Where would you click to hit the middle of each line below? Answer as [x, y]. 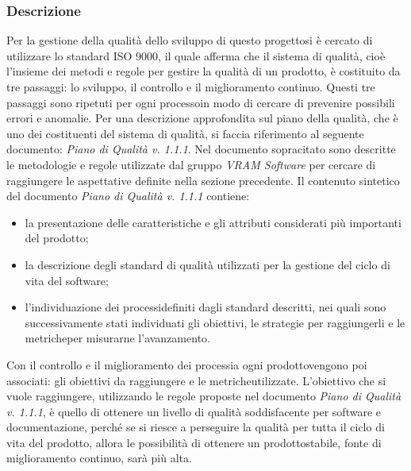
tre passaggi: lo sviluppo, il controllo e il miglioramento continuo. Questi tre [191, 87]
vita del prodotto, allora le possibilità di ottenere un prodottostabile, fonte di [194, 442]
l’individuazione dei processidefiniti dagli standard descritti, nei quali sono [205, 307]
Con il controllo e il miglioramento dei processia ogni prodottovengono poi [187, 364]
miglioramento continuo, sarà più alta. [99, 458]
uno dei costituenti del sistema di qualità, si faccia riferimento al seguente [185, 133]
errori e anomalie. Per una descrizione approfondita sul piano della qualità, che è [202, 118]
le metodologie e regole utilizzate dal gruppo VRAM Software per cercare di [191, 164]
